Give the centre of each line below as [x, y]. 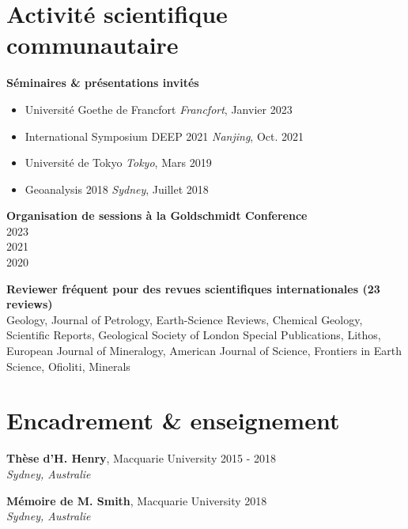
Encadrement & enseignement [173, 420]
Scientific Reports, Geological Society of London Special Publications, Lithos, [194, 335]
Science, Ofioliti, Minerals [68, 366]
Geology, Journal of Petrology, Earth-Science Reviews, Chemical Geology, [185, 319]
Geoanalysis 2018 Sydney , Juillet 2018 [117, 189]
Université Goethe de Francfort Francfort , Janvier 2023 [159, 109]
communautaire [93, 45]
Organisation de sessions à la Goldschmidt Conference [157, 215]
